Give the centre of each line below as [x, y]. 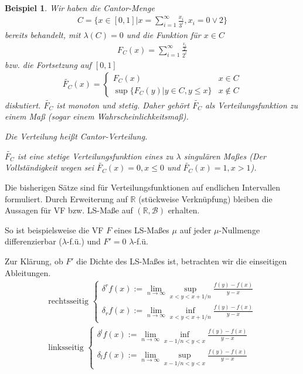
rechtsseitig [68, 302]
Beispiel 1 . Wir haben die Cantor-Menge [80, 8]
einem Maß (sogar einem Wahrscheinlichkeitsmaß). [97, 116]
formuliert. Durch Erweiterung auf [66, 198]
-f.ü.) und [84, 241]
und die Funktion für [164, 35]
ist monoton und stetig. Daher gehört [123, 105]
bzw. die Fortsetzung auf [48, 64]
